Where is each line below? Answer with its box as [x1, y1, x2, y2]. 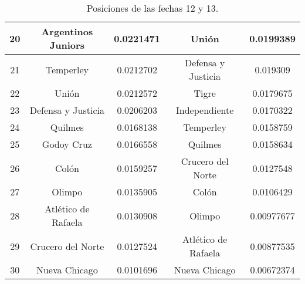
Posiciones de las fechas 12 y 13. [86, 1, 219, 15]
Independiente [176, 103, 234, 117]
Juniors [49, 38, 84, 52]
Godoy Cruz [42, 137, 92, 151]
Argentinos [41, 25, 93, 38]
